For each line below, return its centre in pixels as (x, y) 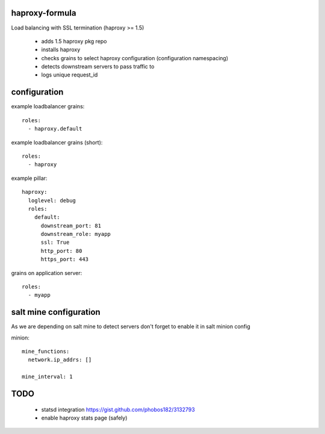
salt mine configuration (56, 312)
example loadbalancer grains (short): (57, 142)
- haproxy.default (55, 129)
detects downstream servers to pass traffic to (98, 67)
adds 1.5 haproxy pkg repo (74, 41)
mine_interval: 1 (47, 377)
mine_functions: (46, 352)
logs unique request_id (70, 75)
